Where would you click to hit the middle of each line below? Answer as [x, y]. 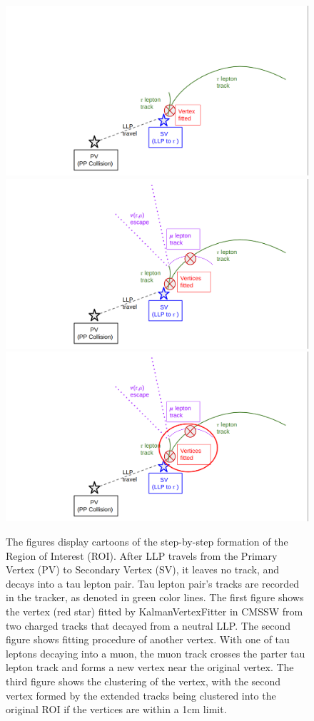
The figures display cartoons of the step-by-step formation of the [147, 542]
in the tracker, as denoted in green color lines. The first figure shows [155, 597]
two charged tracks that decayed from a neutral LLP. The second [148, 625]
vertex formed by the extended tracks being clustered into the [141, 695]
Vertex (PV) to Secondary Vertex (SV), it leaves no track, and [143, 569]
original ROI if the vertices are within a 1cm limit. [116, 709]
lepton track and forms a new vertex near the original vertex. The [150, 667]
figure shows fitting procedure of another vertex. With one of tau [148, 639]
